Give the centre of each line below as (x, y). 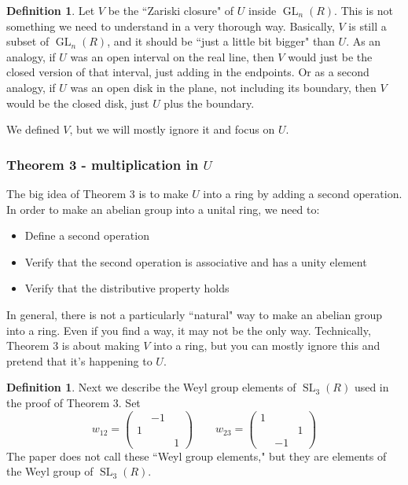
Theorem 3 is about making (73, 345)
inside (263, 10)
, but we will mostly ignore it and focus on (172, 129)
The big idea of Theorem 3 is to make (97, 193)
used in (371, 387)
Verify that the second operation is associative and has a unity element (196, 261)
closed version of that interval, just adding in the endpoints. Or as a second (188, 72)
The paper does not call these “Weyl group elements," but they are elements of (197, 456)
